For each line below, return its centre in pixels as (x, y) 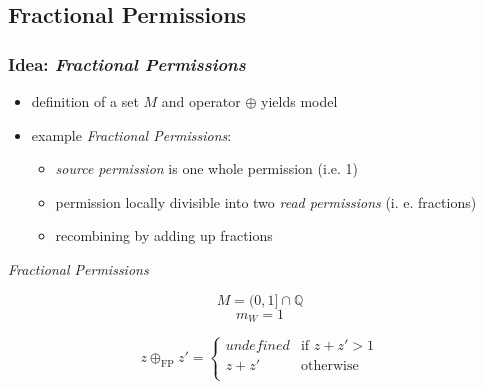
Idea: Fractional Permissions (127, 63)
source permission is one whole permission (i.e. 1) (206, 168)
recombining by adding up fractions (164, 235)
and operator (201, 101)
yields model (299, 101)
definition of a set (85, 101)
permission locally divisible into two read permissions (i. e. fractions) (266, 201)
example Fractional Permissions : (131, 134)
